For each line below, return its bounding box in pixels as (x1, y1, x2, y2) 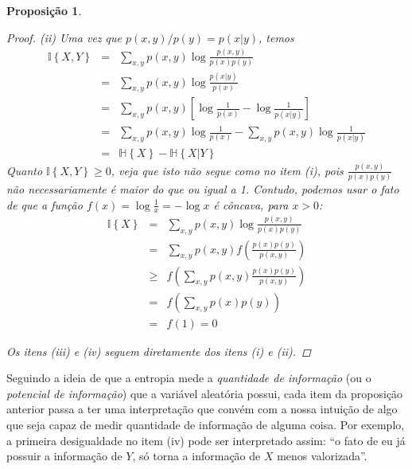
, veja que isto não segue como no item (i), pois (111, 162, 344, 178)
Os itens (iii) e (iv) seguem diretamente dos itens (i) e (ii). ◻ (6, 342, 311, 359)
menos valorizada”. (277, 448, 367, 464)
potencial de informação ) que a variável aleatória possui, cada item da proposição (6, 385, 403, 401)
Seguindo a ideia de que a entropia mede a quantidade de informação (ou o (6, 369, 371, 386)
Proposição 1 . (6, 2, 82, 18)
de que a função (6, 196, 83, 213)
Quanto (6, 162, 43, 178)
